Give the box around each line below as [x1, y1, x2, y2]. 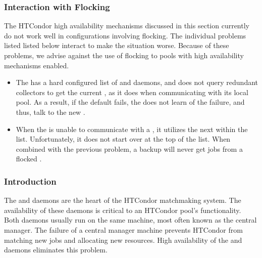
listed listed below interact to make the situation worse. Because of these [4, 40, 229, 51]
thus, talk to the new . [16, 106, 85, 117]
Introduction [4, 175, 57, 187]
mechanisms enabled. [4, 60, 69, 70]
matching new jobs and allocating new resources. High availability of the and [4, 234, 242, 245]
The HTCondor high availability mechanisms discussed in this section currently [4, 20, 249, 31]
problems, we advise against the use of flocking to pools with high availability [4, 50, 244, 60]
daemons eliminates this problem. [4, 244, 108, 255]
